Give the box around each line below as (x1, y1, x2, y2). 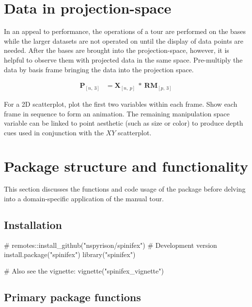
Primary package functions (4, 290, 141, 305)
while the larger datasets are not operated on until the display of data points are (4, 35, 244, 46)
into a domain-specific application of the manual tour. (4, 194, 164, 204)
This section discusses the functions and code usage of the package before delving (4, 184, 246, 194)
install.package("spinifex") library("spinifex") (4, 249, 136, 259)
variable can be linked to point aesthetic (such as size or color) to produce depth (4, 118, 243, 128)
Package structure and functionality (4, 156, 248, 176)
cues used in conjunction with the (4, 127, 104, 137)
